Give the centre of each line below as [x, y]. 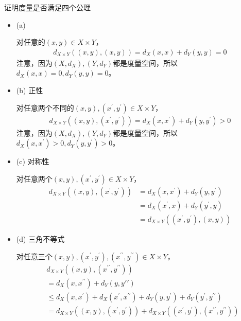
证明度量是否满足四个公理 [47, 7]
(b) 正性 [30, 90]
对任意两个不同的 [45, 107]
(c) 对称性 [33, 161]
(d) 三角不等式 [40, 238]
